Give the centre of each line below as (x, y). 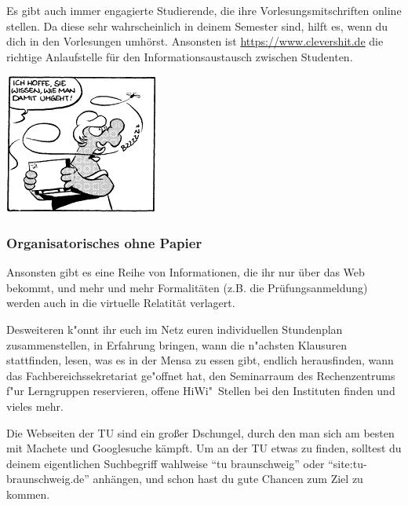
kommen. (28, 494)
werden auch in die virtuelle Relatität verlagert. (121, 303)
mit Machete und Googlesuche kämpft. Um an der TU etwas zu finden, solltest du (204, 448)
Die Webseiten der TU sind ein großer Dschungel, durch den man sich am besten (200, 432)
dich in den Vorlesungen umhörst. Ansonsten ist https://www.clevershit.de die (195, 41)
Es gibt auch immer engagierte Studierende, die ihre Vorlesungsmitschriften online (204, 10)
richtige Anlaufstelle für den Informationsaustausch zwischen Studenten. (180, 56)
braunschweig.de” (48, 479)
